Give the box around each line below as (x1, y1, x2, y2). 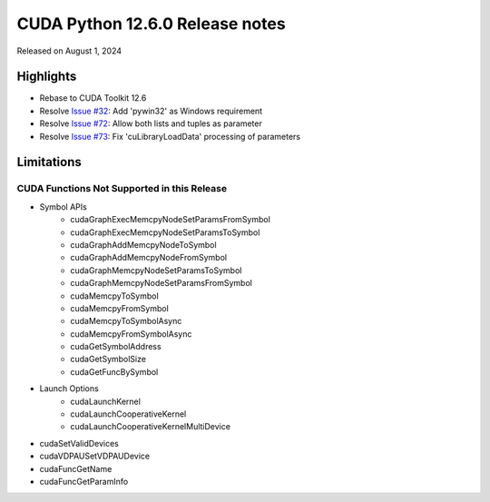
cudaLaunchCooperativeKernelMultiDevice (70, 421, 231, 432)
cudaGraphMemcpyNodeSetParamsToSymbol (70, 264, 242, 276)
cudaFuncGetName (39, 463, 113, 474)
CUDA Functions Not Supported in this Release (16, 182, 227, 195)
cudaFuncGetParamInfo (39, 476, 129, 487)
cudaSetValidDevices (39, 438, 120, 448)
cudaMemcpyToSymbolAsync (70, 316, 182, 327)
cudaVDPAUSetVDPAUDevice (39, 450, 150, 462)
